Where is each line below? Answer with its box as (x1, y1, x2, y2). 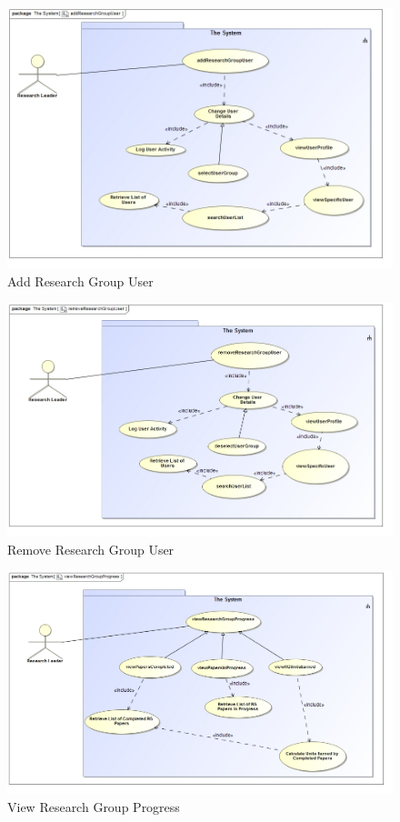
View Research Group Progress (7, 797, 180, 816)
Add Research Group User (7, 271, 154, 290)
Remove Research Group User (7, 539, 175, 558)
